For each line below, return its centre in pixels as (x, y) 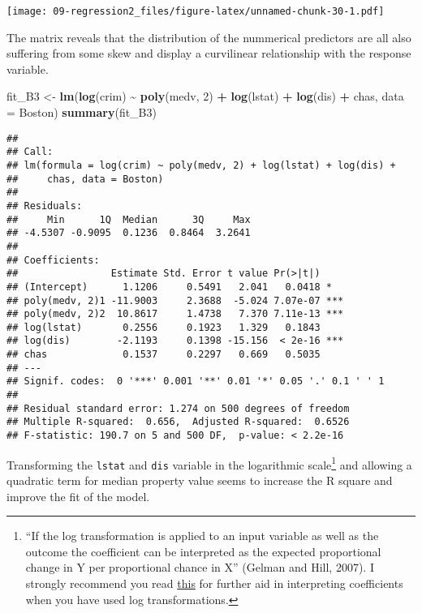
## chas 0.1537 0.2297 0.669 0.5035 (164, 355)
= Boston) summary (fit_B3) (82, 112)
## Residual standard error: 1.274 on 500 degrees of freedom (178, 408)
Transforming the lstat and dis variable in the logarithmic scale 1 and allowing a (209, 463)
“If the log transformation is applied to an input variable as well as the (202, 536)
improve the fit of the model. (78, 496)
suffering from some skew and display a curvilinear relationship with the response (209, 53)
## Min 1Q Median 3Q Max (129, 219)
